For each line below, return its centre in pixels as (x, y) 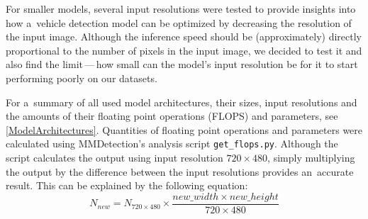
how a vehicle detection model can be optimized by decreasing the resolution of (179, 22)
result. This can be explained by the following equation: (127, 185)
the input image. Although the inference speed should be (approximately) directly (184, 36)
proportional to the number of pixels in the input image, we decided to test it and (184, 50)
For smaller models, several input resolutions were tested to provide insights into (181, 9)
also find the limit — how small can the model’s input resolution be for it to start (182, 64)
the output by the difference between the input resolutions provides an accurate (180, 171)
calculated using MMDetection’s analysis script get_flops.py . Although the (172, 144)
